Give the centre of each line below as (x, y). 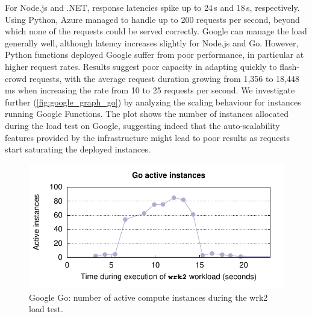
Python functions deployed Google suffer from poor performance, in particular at (154, 55)
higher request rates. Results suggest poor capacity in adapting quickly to (141, 66)
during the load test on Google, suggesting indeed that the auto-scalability (142, 125)
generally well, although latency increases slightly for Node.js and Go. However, (152, 42)
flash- (289, 66)
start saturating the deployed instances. (78, 149)
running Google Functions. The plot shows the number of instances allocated (147, 114)
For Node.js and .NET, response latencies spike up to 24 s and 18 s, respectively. (152, 7)
